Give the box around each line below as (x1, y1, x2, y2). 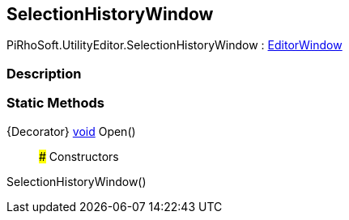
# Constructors (39, 149, 119, 163)
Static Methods (6, 95, 104, 112)
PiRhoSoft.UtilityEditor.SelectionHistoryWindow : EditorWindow (6, 38, 343, 53)
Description (6, 65, 82, 82)
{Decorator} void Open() (6, 124, 136, 138)
